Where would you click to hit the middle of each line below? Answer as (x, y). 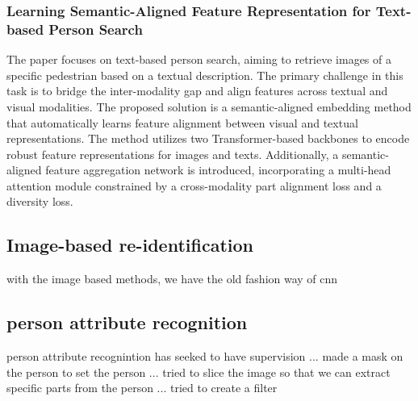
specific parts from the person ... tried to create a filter (142, 388)
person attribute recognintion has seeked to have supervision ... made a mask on (205, 356)
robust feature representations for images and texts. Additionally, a (173, 154)
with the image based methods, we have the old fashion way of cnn (172, 279)
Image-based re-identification (130, 245)
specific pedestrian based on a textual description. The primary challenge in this (205, 75)
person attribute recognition (127, 322)
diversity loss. (40, 201)
